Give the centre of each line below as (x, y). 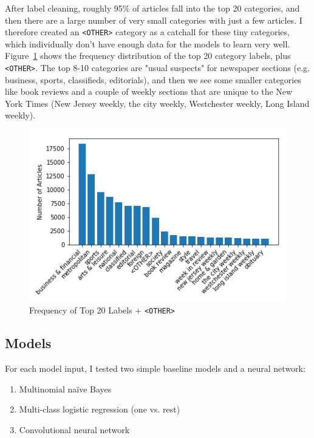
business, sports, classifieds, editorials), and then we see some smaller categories (153, 79)
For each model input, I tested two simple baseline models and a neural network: (155, 368)
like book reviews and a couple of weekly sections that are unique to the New (149, 91)
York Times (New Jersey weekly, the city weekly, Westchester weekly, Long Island (157, 103)
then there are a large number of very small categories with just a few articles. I (154, 20)
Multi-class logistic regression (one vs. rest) (100, 409)
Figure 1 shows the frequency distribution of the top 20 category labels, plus (148, 56)
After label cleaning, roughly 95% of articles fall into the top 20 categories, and (152, 8)
